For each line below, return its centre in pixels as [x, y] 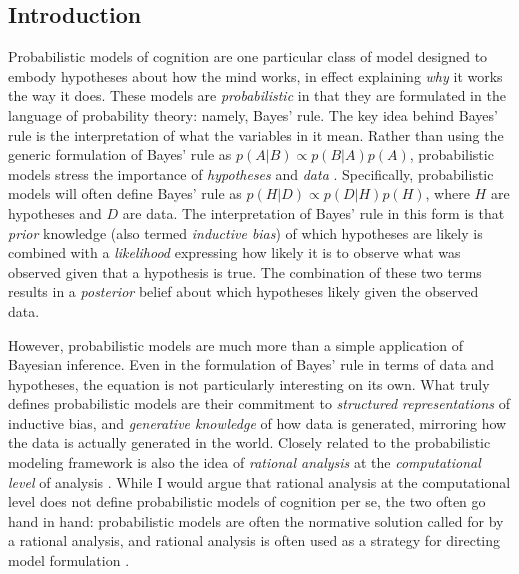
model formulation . [69, 560]
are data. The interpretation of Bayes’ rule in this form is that [313, 212]
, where [447, 193]
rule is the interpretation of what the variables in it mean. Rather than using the [256, 134]
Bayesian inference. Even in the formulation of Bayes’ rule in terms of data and [251, 364]
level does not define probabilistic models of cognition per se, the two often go [247, 501]
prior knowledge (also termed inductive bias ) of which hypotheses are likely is [245, 232]
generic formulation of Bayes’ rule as [120, 154]
